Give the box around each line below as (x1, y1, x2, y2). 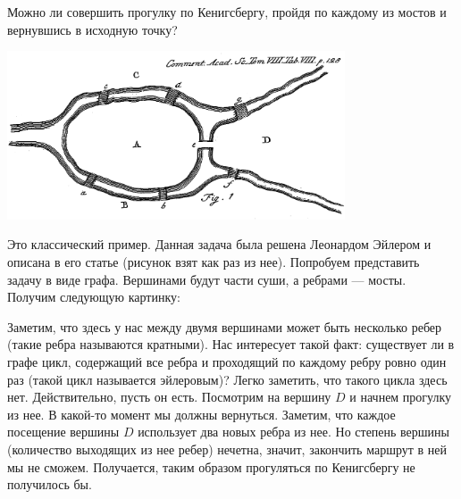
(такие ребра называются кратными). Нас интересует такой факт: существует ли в (7, 335, 455, 353)
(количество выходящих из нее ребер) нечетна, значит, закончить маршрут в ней (7, 439, 447, 458)
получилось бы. (7, 475, 92, 494)
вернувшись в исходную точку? (7, 20, 178, 38)
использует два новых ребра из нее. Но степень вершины (138, 422, 450, 441)
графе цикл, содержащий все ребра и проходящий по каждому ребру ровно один (7, 352, 447, 370)
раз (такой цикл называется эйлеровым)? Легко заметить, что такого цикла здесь (7, 370, 448, 388)
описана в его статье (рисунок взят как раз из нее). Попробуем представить (7, 252, 420, 270)
